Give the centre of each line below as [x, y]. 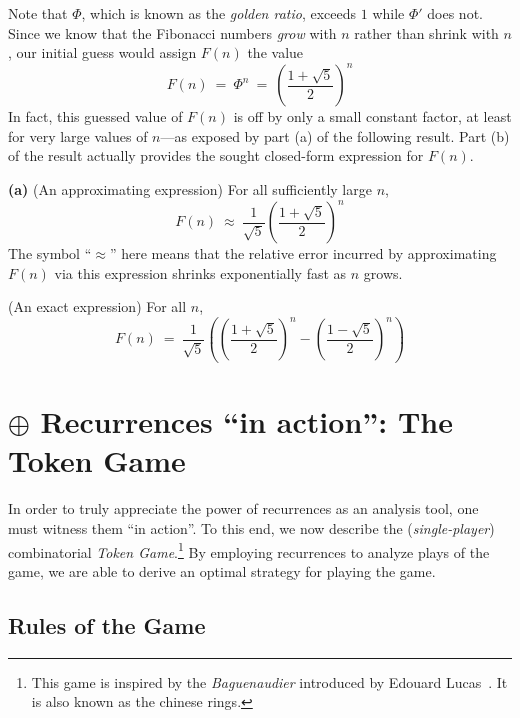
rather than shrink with [426, 32]
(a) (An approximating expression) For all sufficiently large [190, 189]
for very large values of [78, 135]
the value [275, 52]
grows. [383, 272]
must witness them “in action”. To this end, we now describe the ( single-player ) [251, 527]
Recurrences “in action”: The [246, 421]
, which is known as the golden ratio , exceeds [219, 13]
